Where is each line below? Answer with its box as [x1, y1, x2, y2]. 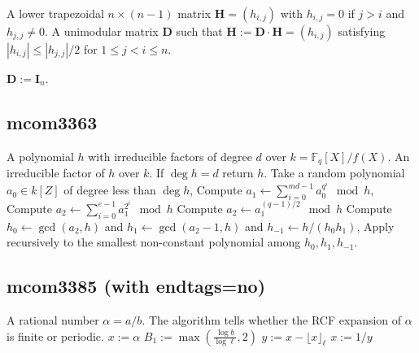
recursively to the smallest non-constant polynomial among [7, 233, 301, 251]
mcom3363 [7, 109, 98, 134]
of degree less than [63, 181, 156, 198]
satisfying [338, 23, 386, 39]
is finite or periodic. [7, 327, 104, 344]
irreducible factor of [7, 164, 105, 181]
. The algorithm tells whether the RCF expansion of [142, 312, 402, 329]
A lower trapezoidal [7, 5, 104, 21]
